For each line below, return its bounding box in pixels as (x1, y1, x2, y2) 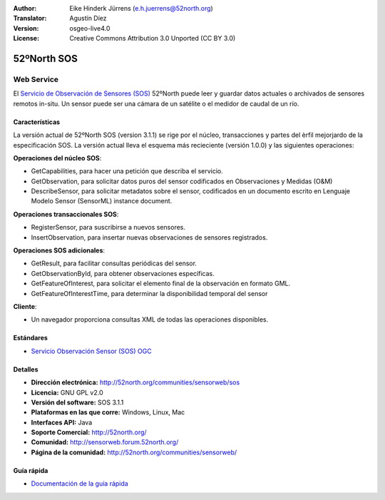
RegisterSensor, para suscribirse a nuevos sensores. (31, 223, 185, 232)
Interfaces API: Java (31, 418, 93, 427)
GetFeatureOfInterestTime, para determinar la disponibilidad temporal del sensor (31, 289, 268, 297)
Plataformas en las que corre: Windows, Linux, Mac (31, 408, 185, 417)
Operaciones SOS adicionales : (13, 246, 106, 255)
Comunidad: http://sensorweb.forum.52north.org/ (31, 438, 179, 447)
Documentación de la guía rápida (31, 479, 128, 488)
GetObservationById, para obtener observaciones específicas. (31, 269, 215, 277)
